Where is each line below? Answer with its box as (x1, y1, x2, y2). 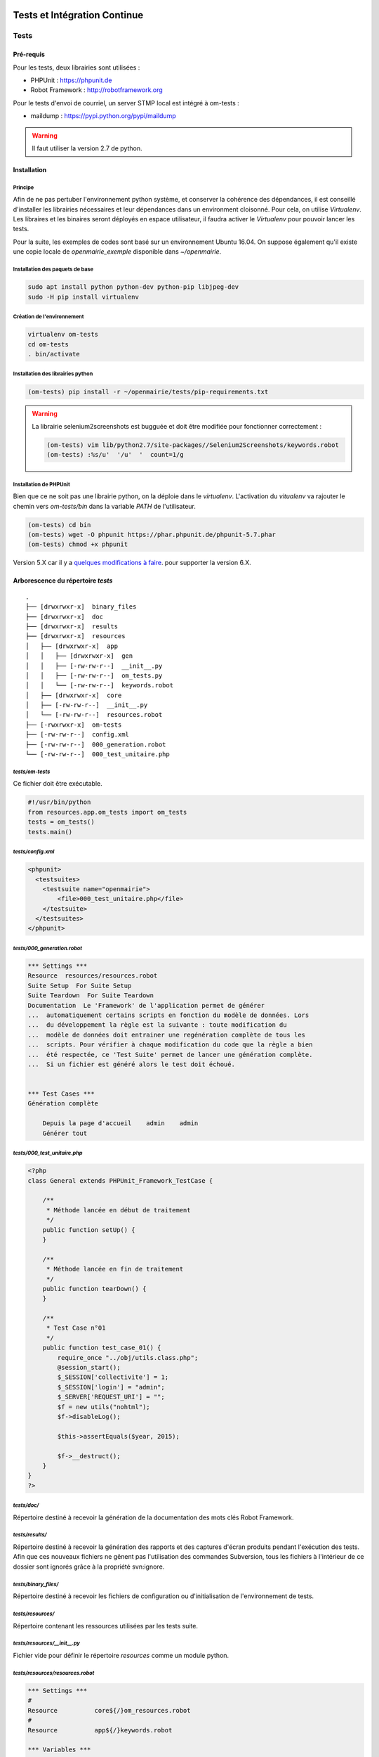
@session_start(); (57, 1363, 121, 1372)
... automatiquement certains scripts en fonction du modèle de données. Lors (27, 1011, 310, 1019)
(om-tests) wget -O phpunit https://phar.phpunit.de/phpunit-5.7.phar (27, 531, 277, 538)
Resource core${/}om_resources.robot (27, 1706, 191, 1714)
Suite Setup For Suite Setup (27, 981, 132, 990)
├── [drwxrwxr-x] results (25, 622, 119, 630)
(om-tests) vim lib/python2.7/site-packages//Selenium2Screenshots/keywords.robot (46, 441, 340, 449)
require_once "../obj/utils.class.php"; (57, 1354, 199, 1361)
